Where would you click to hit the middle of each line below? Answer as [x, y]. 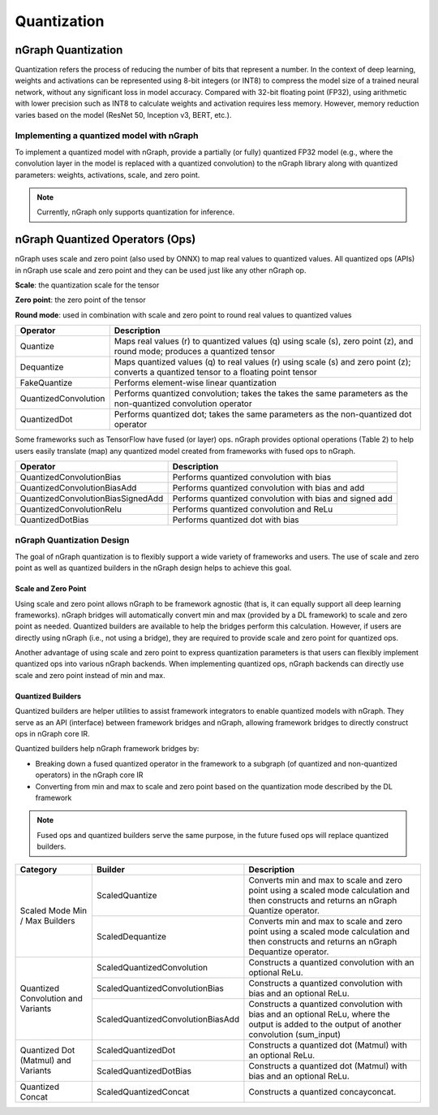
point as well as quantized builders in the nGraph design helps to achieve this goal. [153, 568]
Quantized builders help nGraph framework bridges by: [107, 749]
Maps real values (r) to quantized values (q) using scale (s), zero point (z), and [264, 341]
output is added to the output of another [325, 1024]
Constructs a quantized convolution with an [331, 962]
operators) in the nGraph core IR [89, 775]
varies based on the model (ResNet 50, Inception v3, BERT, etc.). [123, 115]
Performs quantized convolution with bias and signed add [282, 498]
